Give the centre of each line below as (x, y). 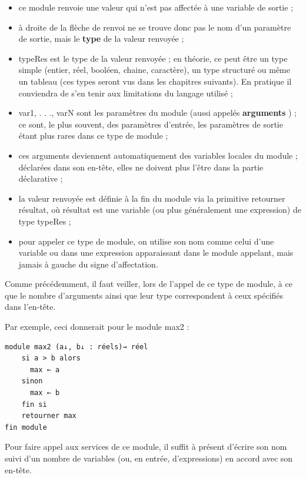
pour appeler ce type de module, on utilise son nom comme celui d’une (146, 241)
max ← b (45, 393)
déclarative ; (41, 178)
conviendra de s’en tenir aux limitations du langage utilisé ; (126, 93)
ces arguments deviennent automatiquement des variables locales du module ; (158, 155)
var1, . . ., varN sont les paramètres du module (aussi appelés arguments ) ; (157, 113)
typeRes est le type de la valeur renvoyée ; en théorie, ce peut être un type (153, 58)
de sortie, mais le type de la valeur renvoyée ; (101, 39)
